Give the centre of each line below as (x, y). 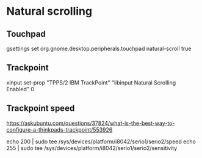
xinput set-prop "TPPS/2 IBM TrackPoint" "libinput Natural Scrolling (91, 82)
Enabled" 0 (20, 89)
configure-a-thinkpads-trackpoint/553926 (60, 129)
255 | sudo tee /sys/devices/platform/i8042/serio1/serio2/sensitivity (92, 148)
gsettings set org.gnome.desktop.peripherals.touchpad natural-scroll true (99, 48)
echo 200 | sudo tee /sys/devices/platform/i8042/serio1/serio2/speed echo (101, 141)
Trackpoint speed (41, 108)
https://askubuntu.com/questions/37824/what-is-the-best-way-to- (91, 123)
